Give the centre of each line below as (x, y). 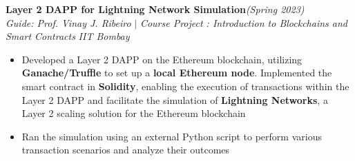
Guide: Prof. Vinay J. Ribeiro (68, 22)
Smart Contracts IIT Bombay (68, 36)
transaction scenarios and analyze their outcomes (126, 150)
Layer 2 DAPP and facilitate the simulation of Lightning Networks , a (175, 99)
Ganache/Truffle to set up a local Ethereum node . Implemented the (177, 73)
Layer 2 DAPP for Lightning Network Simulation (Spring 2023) (155, 9)
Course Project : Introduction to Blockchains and (243, 22)
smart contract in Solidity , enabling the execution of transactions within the (185, 86)
